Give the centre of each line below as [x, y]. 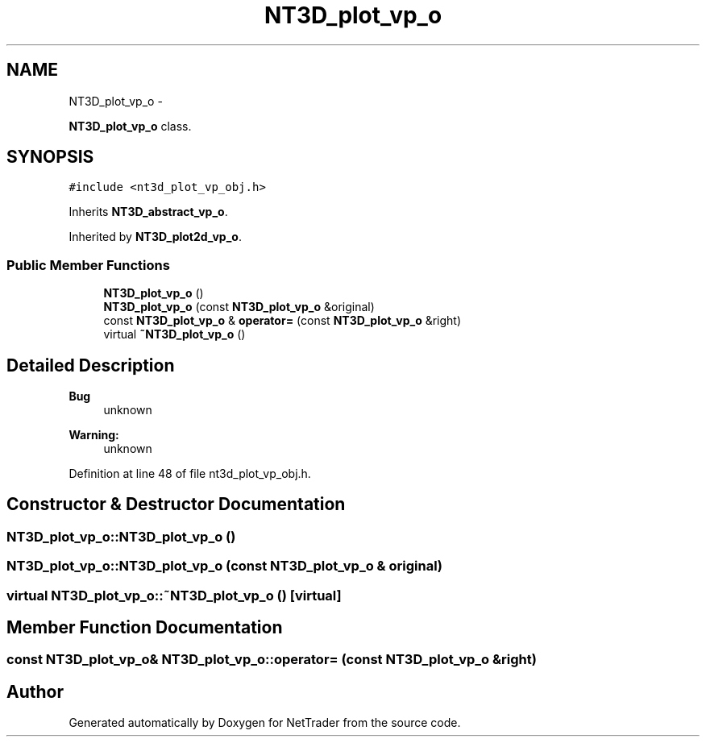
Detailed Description [91, 365]
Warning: [94, 435]
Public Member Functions [88, 265]
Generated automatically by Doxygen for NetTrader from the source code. [265, 723]
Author [35, 691]
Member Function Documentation [145, 628]
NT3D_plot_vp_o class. [130, 126]
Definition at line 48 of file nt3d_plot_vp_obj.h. [190, 474]
